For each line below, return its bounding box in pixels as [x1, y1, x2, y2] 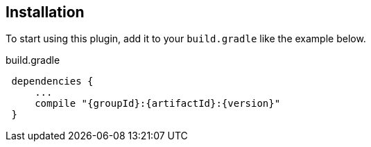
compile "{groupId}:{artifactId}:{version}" [35, 98, 281, 110]
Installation [6, 3, 85, 21]
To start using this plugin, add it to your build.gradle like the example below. [6, 33, 366, 45]
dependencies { [11, 76, 94, 87]
